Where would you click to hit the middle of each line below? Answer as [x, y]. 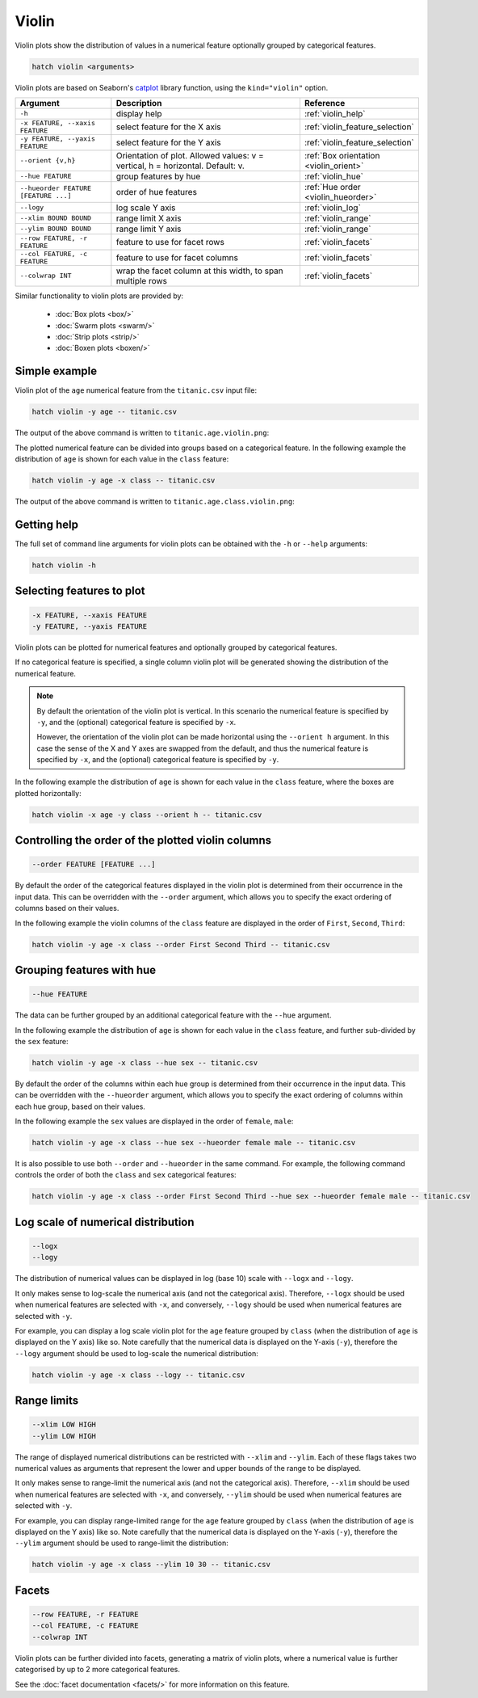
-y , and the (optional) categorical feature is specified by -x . [136, 722]
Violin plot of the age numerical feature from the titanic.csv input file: [136, 390]
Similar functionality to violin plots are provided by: [99, 296]
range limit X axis [149, 218]
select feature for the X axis [168, 127]
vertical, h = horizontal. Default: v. [180, 166]
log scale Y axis [146, 208]
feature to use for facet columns [177, 257]
